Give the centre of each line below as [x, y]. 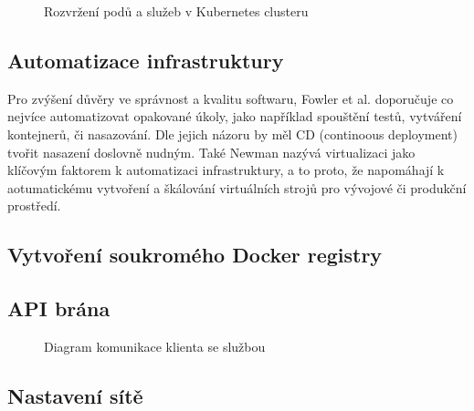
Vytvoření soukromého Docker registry [195, 255]
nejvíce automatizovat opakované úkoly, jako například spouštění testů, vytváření [235, 116]
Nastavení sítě [75, 395]
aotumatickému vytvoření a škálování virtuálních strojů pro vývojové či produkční [237, 187]
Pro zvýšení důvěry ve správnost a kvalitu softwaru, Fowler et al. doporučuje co [231, 98]
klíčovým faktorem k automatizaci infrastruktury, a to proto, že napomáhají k [226, 170]
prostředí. [34, 205]
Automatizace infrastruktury [146, 60]
